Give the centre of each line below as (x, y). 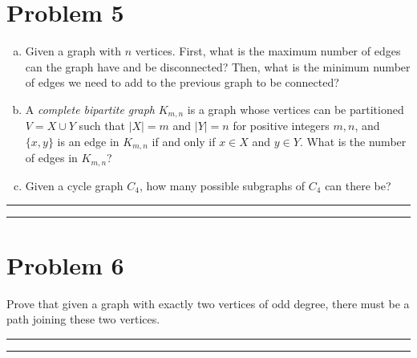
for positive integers (281, 126)
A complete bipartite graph (90, 109)
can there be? (358, 185)
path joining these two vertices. (83, 319)
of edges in (51, 158)
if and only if (184, 141)
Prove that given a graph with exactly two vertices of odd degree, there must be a (208, 303)
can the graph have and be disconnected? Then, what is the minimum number (218, 66)
